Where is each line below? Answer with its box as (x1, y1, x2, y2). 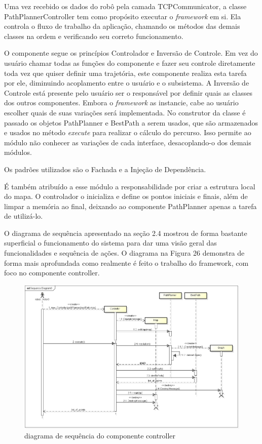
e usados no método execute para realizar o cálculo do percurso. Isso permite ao (4, 127, 251, 138)
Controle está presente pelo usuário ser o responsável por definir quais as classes (4, 87, 252, 98)
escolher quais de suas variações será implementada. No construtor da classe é (4, 107, 246, 117)
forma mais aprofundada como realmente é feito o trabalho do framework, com (4, 257, 249, 268)
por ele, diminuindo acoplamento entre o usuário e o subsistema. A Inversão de (4, 77, 249, 88)
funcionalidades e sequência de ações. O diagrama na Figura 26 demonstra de (4, 248, 245, 258)
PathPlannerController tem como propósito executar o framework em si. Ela (4, 11, 241, 21)
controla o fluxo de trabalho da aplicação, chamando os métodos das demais (4, 21, 240, 31)
